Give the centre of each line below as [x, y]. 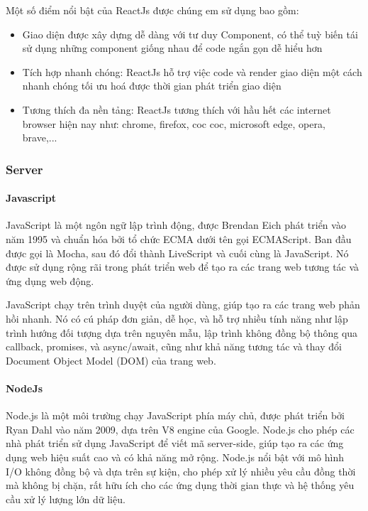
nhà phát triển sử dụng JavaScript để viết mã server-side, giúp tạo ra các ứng [175, 443]
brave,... [40, 138]
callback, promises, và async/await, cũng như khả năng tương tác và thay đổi [174, 346]
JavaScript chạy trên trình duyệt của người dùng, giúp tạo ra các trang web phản [183, 305]
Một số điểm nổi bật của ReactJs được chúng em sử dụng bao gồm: [152, 10]
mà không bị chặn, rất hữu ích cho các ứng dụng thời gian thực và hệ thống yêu [180, 485]
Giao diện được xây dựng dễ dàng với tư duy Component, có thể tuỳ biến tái [190, 34]
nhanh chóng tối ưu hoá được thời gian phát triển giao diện [152, 86]
